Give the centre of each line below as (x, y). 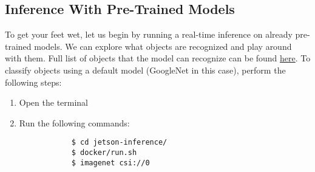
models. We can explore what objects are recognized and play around (163, 46)
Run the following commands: (74, 122)
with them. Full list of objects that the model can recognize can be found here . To (158, 58)
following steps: (33, 82)
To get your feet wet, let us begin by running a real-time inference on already (149, 34)
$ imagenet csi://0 (110, 163)
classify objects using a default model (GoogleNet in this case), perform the (145, 70)
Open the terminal (54, 102)
